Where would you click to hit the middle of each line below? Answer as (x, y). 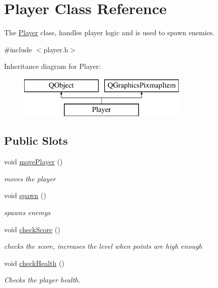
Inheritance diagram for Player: (53, 66)
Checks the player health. (42, 280)
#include (18, 49)
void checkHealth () (34, 263)
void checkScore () (32, 229)
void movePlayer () (33, 162)
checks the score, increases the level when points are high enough (103, 246)
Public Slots (36, 140)
